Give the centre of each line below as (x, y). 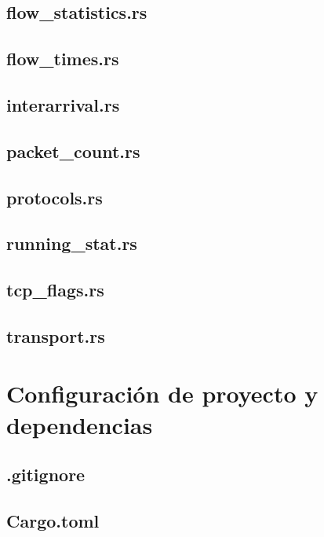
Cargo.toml (53, 520)
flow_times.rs (63, 59)
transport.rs (56, 335)
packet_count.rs (73, 151)
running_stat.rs (72, 243)
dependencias (80, 424)
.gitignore (46, 474)
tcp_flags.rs (55, 290)
